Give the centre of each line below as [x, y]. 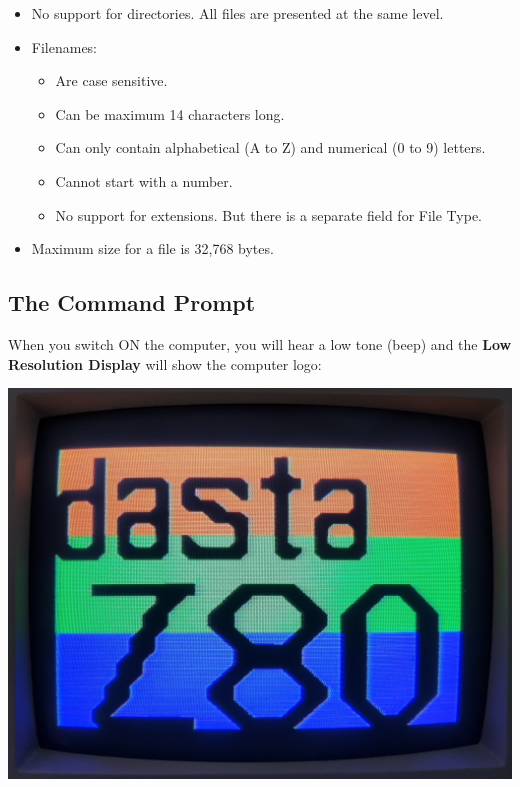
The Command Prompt [132, 302]
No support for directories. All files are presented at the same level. [237, 13]
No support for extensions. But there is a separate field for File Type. [269, 214]
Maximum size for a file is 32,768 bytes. [152, 248]
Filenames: [64, 46]
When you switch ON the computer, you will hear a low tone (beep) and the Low [260, 343]
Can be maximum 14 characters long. [170, 113]
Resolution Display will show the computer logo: [165, 363]
